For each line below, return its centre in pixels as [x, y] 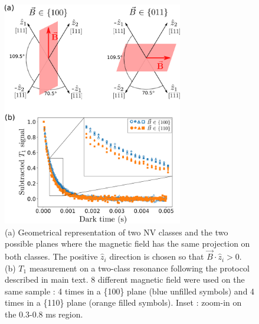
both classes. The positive [51, 256]
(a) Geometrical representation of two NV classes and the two [117, 232]
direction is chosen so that [157, 256]
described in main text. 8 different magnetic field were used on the [125, 279]
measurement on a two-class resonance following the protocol [139, 268]
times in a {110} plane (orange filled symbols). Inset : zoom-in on [123, 302]
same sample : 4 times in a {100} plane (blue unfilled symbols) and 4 [130, 291]
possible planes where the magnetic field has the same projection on [127, 243]
